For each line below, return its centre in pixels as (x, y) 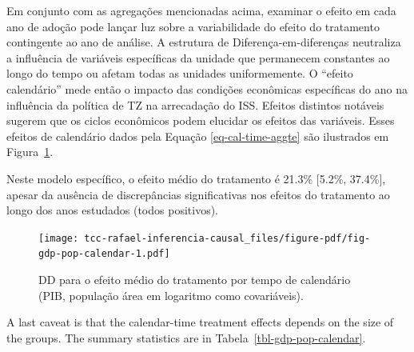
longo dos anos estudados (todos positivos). (112, 210)
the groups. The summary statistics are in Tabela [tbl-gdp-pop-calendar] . (186, 337)
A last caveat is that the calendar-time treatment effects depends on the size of (200, 322)
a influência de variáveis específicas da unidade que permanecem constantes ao (198, 57)
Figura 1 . (30, 152)
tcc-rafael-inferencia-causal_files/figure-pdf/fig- (227, 238)
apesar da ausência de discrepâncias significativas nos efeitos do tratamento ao (198, 194)
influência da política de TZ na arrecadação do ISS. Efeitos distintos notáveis (195, 104)
